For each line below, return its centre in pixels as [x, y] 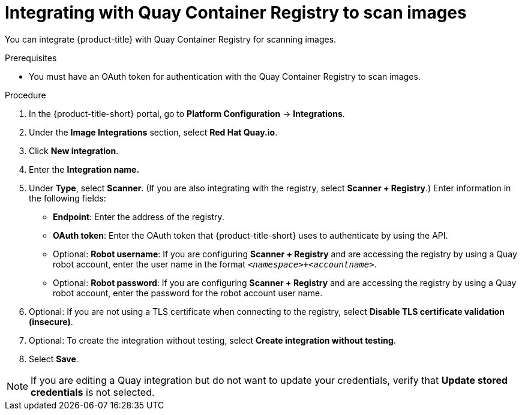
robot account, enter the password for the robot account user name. [188, 293]
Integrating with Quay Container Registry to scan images [236, 13]
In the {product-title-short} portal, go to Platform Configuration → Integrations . [187, 113]
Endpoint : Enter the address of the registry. [139, 216]
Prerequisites [31, 58]
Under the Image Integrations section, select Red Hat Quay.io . [153, 132]
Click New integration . [74, 151]
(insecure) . [51, 321]
